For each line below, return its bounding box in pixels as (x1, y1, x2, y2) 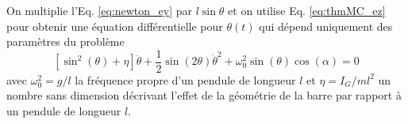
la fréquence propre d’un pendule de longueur (75, 71, 296, 88)
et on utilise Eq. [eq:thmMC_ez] (228, 2, 386, 18)
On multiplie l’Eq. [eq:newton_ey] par (6, 2, 193, 18)
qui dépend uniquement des (259, 17, 393, 34)
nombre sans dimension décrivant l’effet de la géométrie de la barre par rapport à (6, 87, 402, 103)
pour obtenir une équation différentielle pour (6, 17, 223, 34)
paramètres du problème (6, 33, 125, 50)
